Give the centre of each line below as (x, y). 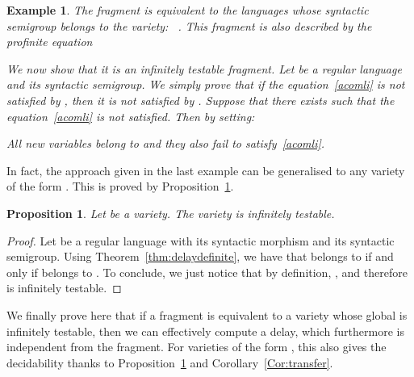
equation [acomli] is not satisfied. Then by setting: (131, 116)
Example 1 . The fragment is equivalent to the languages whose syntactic (188, 10)
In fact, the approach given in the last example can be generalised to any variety (206, 170)
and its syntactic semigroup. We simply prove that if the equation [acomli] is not (206, 84)
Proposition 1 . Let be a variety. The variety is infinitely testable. (171, 213)
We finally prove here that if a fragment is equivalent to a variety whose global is (207, 314)
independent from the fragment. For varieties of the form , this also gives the (197, 347)
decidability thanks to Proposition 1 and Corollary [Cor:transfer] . (170, 362)
